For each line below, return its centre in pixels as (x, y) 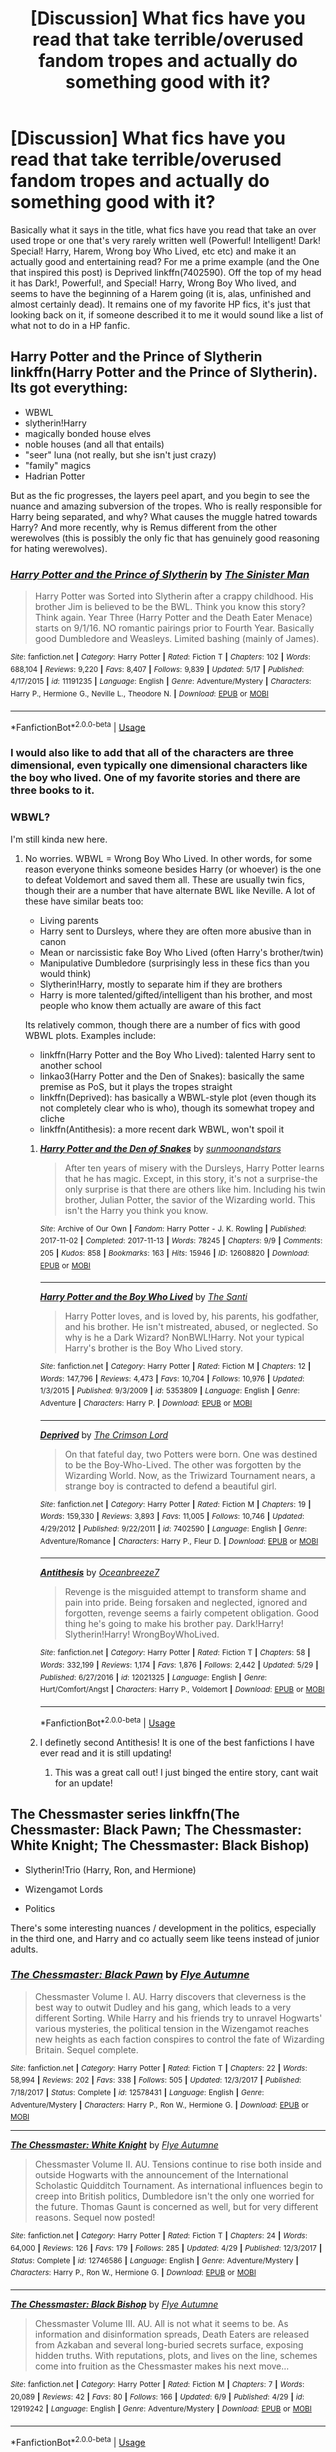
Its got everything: (69, 388)
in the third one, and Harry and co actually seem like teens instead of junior (165, 1938)
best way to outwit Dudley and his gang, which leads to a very (163, 2007)
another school (71, 1065)
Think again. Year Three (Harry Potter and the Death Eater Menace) (173, 618)
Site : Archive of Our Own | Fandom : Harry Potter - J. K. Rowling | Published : (173, 1228)
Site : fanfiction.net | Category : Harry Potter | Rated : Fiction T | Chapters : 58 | (175, 1653)
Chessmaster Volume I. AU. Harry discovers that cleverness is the (170, 1996)
